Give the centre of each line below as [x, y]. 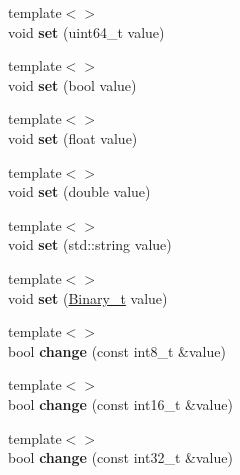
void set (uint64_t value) [86, 31]
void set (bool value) [72, 84]
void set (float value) [73, 137]
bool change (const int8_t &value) [117, 350]
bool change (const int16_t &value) [120, 403]
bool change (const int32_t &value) [120, 457]
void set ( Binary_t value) [88, 297]
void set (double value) [79, 191]
